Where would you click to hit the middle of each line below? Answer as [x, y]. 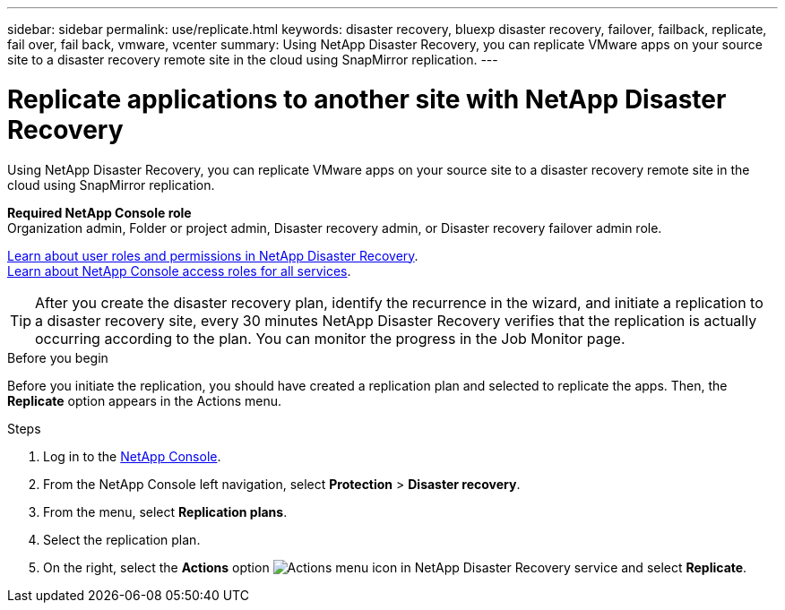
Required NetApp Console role [99, 212]
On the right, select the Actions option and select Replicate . [395, 567]
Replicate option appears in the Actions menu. [145, 400]
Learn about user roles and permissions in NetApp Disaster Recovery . [213, 255]
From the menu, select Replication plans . [165, 511]
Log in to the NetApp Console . [132, 456]
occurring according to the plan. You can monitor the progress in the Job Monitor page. [330, 338]
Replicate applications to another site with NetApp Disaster [367, 99]
